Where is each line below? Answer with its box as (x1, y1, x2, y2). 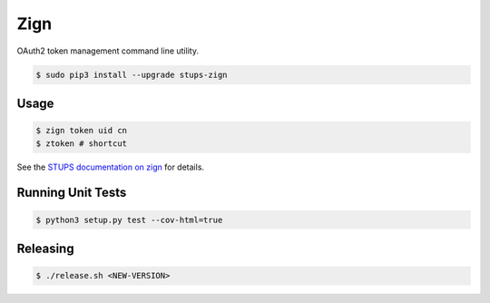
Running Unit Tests (16, 185, 127, 200)
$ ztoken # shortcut (35, 138, 127, 149)
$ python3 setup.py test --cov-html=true (35, 214, 223, 225)
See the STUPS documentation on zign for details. (16, 161, 204, 172)
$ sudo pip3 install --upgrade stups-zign (35, 69, 228, 80)
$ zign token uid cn (35, 125, 127, 136)
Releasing (16, 240, 74, 256)
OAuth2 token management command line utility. (16, 45, 200, 56)
